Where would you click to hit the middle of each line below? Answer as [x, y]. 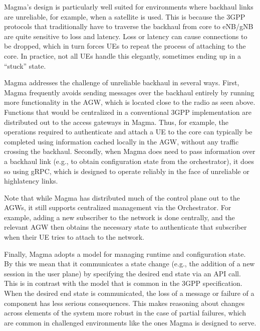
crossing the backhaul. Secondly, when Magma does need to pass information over [130, 151]
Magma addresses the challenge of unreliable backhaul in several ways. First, [122, 82]
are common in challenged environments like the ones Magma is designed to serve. [130, 322]
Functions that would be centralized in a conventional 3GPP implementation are [128, 112]
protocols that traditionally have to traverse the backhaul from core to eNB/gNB [129, 26]
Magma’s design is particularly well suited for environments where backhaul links [129, 7]
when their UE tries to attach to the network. [74, 237]
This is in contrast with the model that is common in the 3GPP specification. [123, 283]
